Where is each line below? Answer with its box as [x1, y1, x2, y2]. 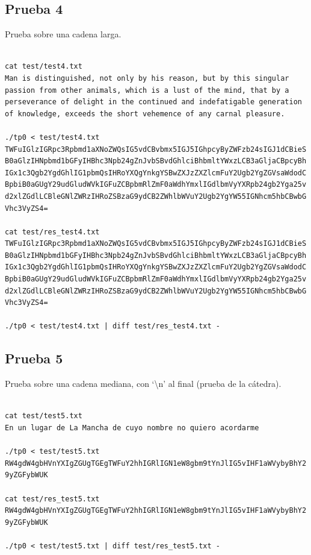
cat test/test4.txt [5, 62, 82, 71]
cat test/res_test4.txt [5, 227, 100, 236]
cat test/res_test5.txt [5, 494, 100, 503]
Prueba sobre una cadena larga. [5, 28, 122, 40]
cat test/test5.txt [5, 412, 82, 421]
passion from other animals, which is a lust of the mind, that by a [5, 86, 289, 95]
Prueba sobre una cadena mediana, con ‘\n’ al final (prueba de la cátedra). [5, 377, 282, 390]
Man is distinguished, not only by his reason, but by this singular [5, 74, 289, 83]
